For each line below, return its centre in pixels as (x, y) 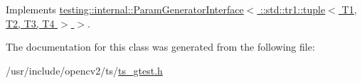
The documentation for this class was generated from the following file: (160, 47)
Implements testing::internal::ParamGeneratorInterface (125, 9)
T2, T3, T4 (30, 23)
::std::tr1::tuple (293, 9)
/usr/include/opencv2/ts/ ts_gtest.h (84, 70)
